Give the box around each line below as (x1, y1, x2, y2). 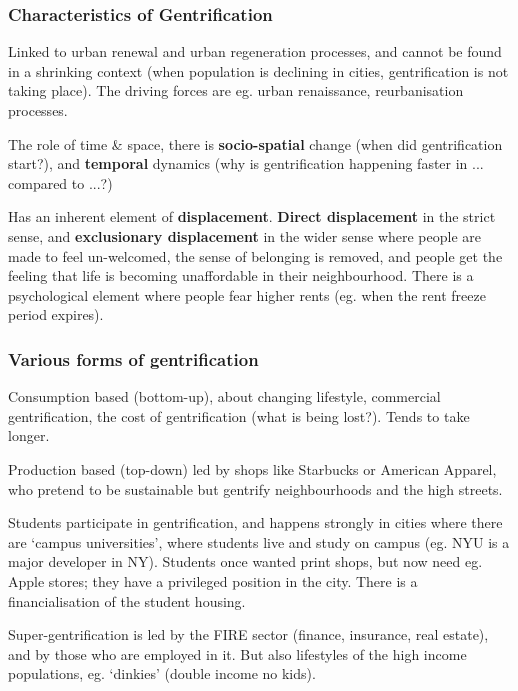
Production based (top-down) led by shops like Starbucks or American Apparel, (8, 458, 497, 479)
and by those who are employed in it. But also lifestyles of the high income (8, 643, 467, 664)
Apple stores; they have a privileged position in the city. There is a (8, 570, 418, 591)
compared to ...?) (8, 172, 113, 193)
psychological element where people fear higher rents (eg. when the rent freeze (8, 284, 486, 305)
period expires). (8, 304, 104, 325)
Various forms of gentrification (8, 346, 259, 371)
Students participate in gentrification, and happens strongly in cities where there (8, 512, 503, 533)
